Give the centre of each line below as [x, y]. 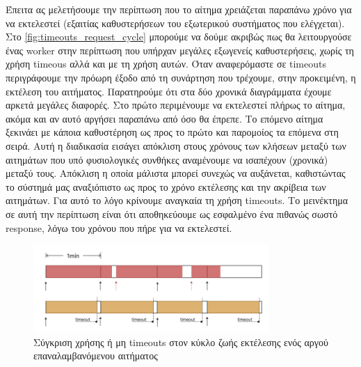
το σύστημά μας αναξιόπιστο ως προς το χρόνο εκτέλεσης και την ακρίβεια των [166, 186]
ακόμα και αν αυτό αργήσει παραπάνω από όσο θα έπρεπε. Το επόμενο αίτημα [165, 118]
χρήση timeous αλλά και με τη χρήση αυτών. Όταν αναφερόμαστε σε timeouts [166, 64]
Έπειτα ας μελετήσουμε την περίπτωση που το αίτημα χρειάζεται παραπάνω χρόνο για [179, 9]
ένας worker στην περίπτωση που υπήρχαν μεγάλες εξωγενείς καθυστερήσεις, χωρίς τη [180, 50]
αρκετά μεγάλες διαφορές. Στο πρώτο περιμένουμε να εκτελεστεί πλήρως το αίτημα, [176, 105]
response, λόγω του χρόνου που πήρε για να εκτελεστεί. [119, 227]
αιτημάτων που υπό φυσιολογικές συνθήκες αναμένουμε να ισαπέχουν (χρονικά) [167, 159]
